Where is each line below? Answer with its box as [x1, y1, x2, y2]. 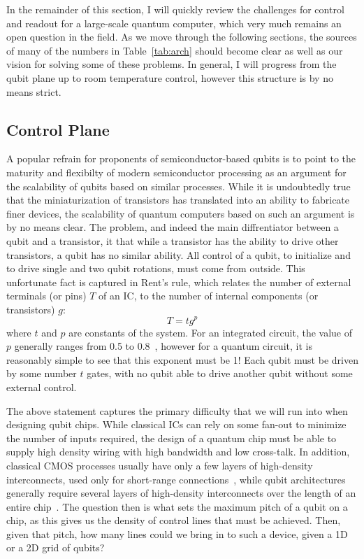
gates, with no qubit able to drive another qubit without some [87, 366, 353, 381]
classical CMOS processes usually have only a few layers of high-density [6, 458, 313, 472]
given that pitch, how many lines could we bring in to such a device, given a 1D [6, 526, 348, 541]
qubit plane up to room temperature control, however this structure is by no [6, 70, 333, 85]
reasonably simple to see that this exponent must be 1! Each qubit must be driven [6, 352, 358, 367]
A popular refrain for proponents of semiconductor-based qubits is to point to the [6, 151, 356, 166]
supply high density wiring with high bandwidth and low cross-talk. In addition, [6, 444, 350, 459]
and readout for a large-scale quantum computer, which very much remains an [6, 15, 342, 30]
